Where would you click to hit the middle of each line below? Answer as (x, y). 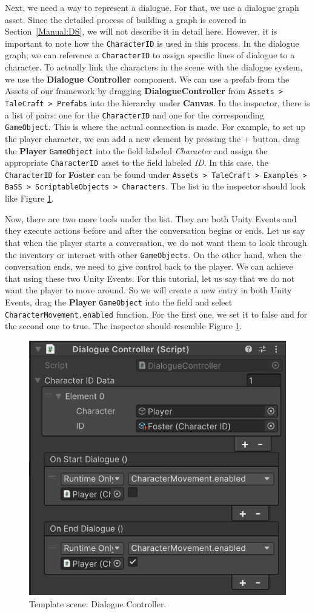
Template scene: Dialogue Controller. (98, 603)
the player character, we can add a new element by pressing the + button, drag (152, 138)
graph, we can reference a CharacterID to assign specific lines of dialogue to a (150, 55)
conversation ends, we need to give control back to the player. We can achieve (149, 266)
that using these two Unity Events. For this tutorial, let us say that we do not (150, 278)
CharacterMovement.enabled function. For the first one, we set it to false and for (156, 314)
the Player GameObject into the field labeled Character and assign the (136, 150)
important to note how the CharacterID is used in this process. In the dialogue (152, 43)
